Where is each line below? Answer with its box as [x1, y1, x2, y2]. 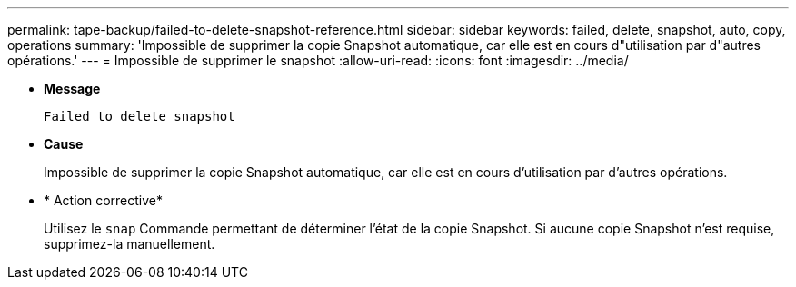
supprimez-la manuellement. [44, 236, 215, 252]
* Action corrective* [44, 193, 164, 208]
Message [44, 81, 101, 96]
